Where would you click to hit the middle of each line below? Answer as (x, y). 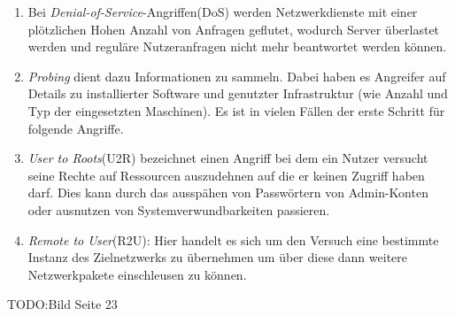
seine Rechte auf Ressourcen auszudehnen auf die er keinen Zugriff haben (226, 175)
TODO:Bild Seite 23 (62, 304)
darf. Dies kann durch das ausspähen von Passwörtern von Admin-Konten (228, 193)
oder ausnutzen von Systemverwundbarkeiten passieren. (179, 209)
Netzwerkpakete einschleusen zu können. (137, 274)
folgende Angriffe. (76, 128)
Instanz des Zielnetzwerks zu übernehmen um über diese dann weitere (217, 257)
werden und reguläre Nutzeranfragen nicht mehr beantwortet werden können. (237, 46)
